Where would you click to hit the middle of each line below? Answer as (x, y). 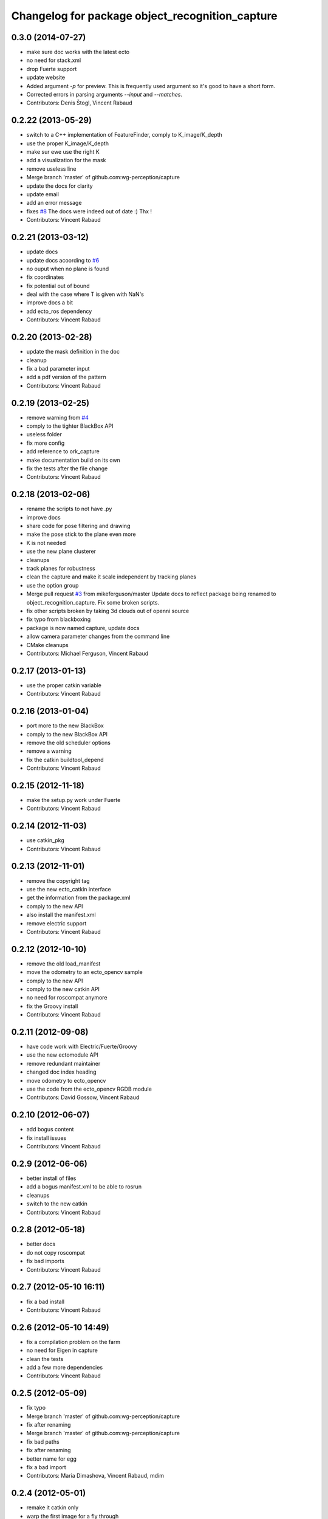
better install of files (51, 1178)
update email (43, 194)
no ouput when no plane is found (68, 269)
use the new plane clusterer (61, 551)
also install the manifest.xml (61, 915)
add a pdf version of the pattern (66, 377)
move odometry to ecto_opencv (66, 1080)
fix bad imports (46, 1261)
